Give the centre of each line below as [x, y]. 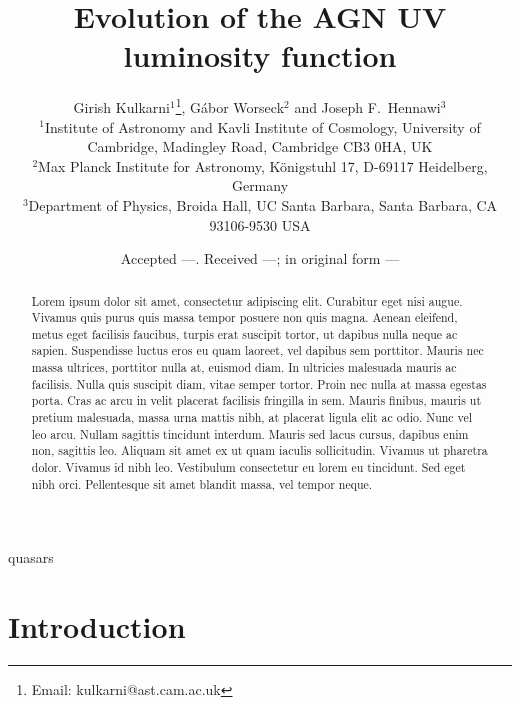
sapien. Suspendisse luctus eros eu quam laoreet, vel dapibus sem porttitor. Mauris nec [257, 350]
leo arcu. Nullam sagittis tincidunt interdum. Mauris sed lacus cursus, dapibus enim [250, 433]
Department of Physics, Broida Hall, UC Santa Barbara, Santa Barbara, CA [263, 204]
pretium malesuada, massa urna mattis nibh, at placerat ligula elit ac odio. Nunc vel [252, 417]
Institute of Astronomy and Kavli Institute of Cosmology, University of [263, 126]
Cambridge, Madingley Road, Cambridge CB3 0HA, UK [260, 146]
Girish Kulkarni [121, 106]
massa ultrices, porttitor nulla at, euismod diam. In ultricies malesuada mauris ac [244, 367]
